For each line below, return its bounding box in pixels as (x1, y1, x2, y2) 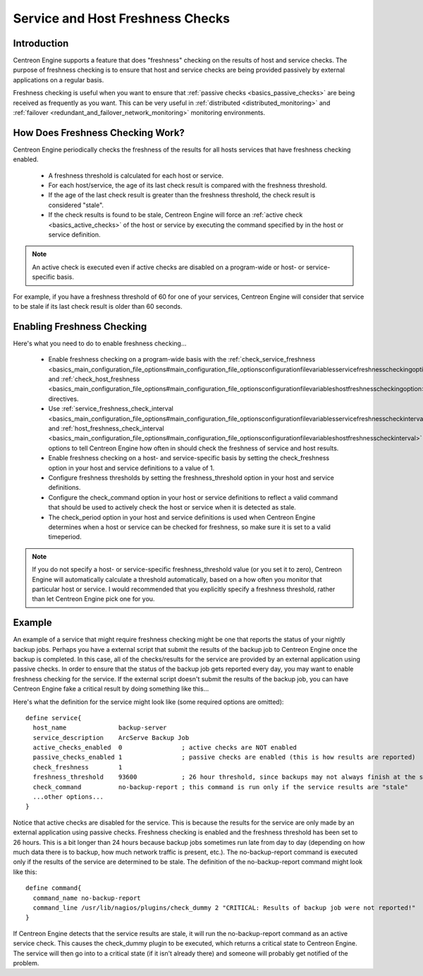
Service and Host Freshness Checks (13, 11, 231, 26)
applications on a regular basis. (13, 75, 104, 84)
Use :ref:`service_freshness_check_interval (48, 404, 174, 413)
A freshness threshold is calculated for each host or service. (48, 171, 223, 180)
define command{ (25, 884, 82, 892)
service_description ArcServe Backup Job (32, 734, 190, 741)
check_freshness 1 (32, 763, 123, 771)
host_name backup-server (32, 724, 167, 732)
